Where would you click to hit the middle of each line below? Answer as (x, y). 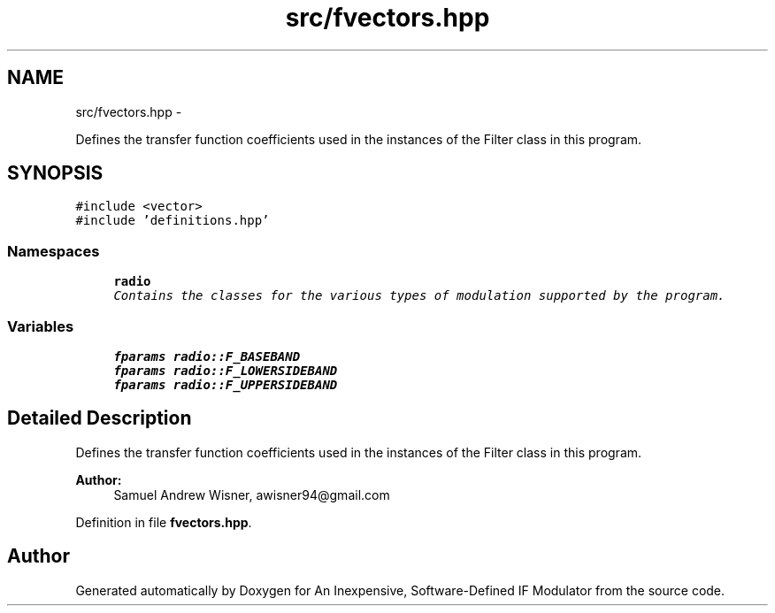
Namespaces (54, 251)
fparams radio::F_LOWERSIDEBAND (226, 370)
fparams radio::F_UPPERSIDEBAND (226, 384)
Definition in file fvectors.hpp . (164, 522)
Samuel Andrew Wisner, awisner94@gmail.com (252, 494)
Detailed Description (100, 418)
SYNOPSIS (55, 173)
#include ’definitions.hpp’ (173, 221)
